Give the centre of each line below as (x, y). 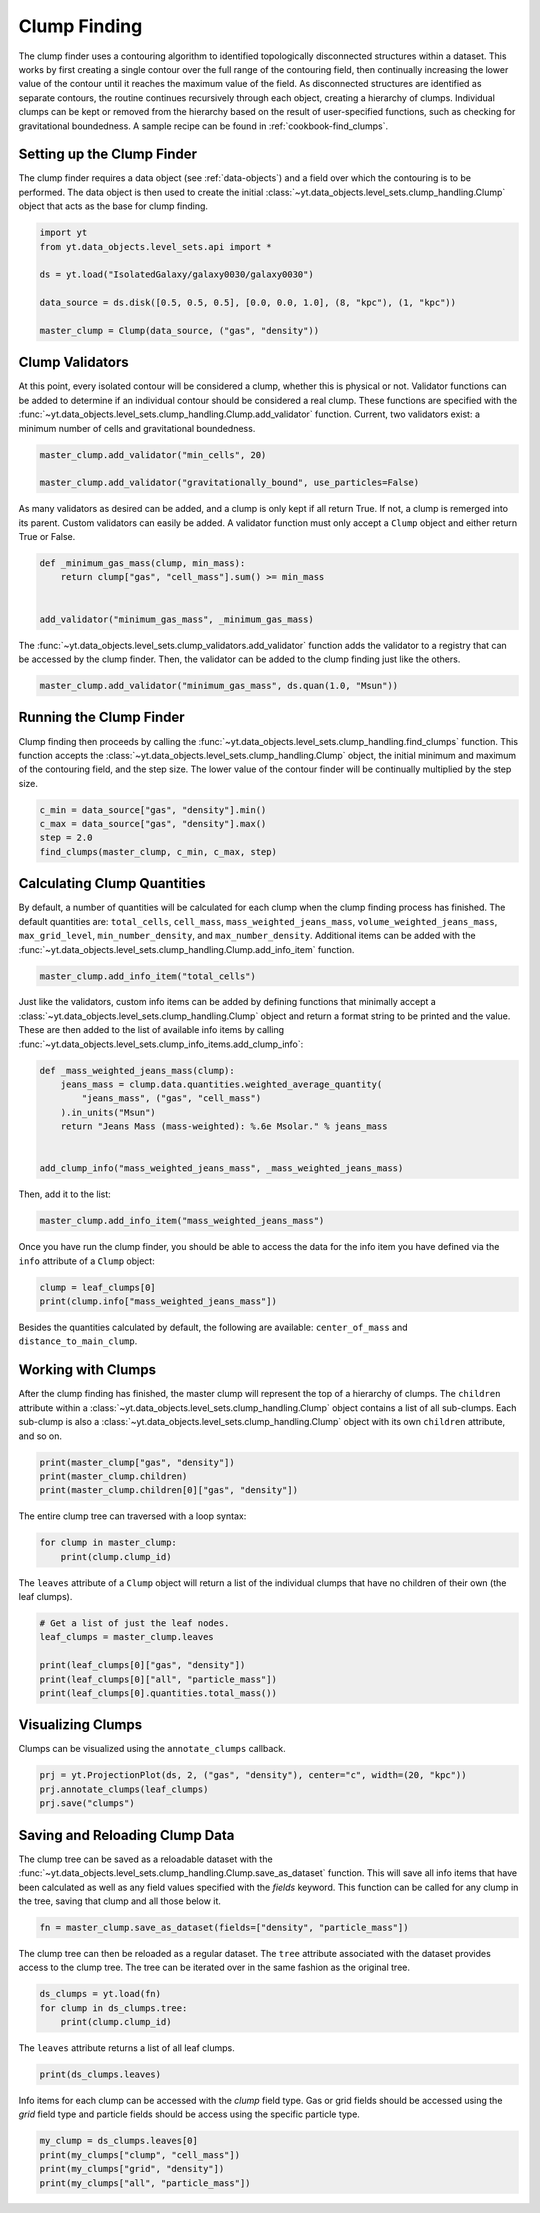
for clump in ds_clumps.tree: (113, 2008)
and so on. (40, 1436)
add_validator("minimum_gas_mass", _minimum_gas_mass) (176, 619)
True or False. (47, 537)
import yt (63, 233)
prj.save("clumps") (87, 1803)
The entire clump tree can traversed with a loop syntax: (132, 1516)
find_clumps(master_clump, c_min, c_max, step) (158, 851)
